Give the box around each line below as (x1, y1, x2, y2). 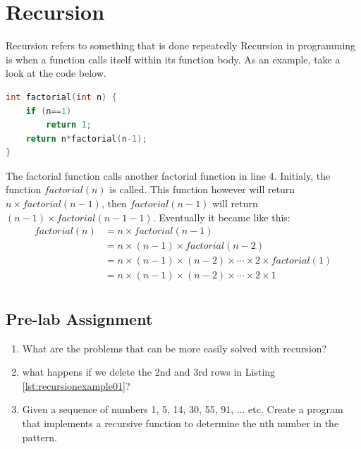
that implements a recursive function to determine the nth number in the (22, 415, 339, 430)
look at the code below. (6, 66, 106, 80)
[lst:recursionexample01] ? (22, 378, 130, 393)
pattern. (22, 429, 57, 444)
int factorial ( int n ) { (6, 92, 117, 102)
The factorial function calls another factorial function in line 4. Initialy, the (6, 168, 331, 183)
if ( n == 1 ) (25, 106, 72, 116)
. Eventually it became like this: (152, 209, 290, 224)
